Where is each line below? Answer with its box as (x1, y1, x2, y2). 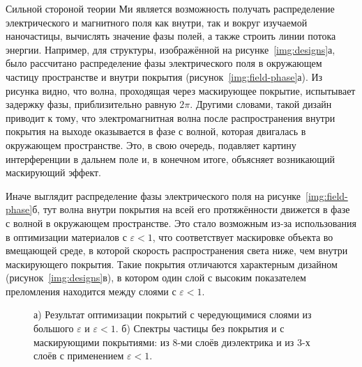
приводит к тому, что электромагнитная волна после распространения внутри (6, 110, 335, 125)
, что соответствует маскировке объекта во (152, 229, 333, 244)
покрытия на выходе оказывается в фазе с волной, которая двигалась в (6, 124, 306, 139)
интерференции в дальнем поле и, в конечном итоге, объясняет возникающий (6, 151, 335, 166)
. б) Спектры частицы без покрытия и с (115, 321, 285, 336)
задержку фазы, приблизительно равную (6, 97, 176, 111)
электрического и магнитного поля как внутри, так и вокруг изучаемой (6, 15, 308, 29)
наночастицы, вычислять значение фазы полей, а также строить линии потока (6, 29, 336, 43)
